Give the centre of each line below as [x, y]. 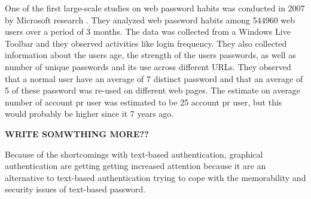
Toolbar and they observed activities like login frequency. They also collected [146, 43]
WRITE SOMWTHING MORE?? [77, 133]
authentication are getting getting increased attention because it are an [135, 166]
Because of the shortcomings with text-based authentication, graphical [134, 154]
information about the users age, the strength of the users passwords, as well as [150, 55]
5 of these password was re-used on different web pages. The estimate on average [153, 90]
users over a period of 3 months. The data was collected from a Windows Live [148, 31]
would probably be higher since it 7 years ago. [89, 114]
